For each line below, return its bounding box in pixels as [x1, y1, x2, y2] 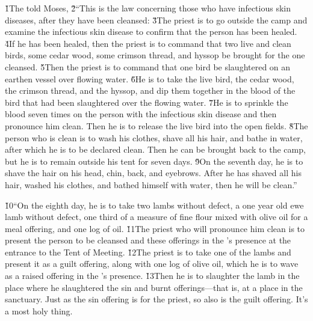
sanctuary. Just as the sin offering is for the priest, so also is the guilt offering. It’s [5, 293, 308, 305]
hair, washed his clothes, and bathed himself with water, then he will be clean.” [5, 178, 297, 191]
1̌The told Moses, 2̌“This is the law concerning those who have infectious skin [5, 2, 291, 14]
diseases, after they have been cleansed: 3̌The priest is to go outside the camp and [5, 13, 308, 26]
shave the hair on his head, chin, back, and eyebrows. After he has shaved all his [5, 167, 302, 179]
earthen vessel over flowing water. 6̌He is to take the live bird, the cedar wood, [5, 72, 294, 85]
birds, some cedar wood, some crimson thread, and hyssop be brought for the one [5, 49, 305, 61]
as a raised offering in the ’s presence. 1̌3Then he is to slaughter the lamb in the [5, 269, 300, 282]
